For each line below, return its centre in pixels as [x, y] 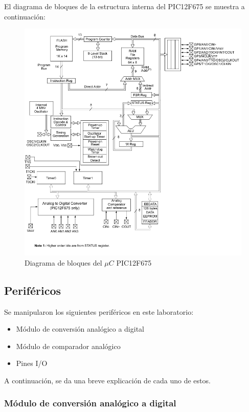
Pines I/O [32, 363]
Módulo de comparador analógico [68, 346]
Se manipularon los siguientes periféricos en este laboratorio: [99, 311]
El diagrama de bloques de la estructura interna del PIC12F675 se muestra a [124, 6]
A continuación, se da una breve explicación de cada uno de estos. [107, 380]
